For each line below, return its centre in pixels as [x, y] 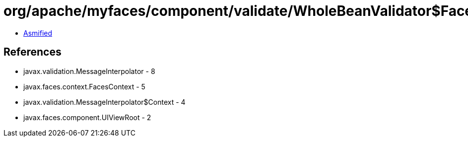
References [33, 52]
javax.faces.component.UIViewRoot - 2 [87, 117]
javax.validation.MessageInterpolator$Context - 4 [104, 102]
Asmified [38, 33]
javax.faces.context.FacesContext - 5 [84, 86]
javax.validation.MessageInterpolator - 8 [89, 71]
